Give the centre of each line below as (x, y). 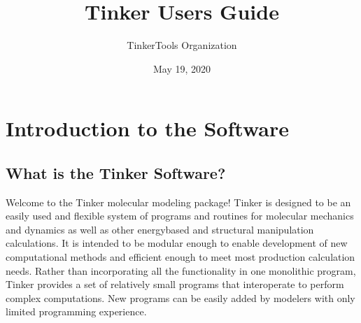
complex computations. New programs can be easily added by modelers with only (180, 297)
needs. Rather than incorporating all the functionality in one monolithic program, (181, 270)
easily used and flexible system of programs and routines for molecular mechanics (180, 216)
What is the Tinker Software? (116, 172)
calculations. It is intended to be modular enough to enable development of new (177, 243)
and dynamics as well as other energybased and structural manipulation (160, 229)
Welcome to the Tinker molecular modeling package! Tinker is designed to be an (178, 202)
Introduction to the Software (147, 128)
